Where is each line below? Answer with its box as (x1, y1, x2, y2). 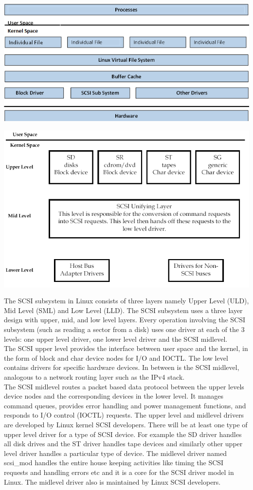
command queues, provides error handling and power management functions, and (4, 400, 246, 410)
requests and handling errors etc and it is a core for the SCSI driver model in (4, 467, 234, 477)
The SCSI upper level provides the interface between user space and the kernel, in (4, 343, 248, 353)
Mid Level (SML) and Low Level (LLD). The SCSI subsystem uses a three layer (4, 305, 243, 315)
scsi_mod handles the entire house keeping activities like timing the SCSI (4, 457, 224, 468)
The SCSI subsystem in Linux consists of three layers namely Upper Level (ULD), (4, 296, 249, 306)
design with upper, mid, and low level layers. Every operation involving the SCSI (4, 315, 245, 325)
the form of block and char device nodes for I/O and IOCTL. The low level (4, 352, 228, 363)
